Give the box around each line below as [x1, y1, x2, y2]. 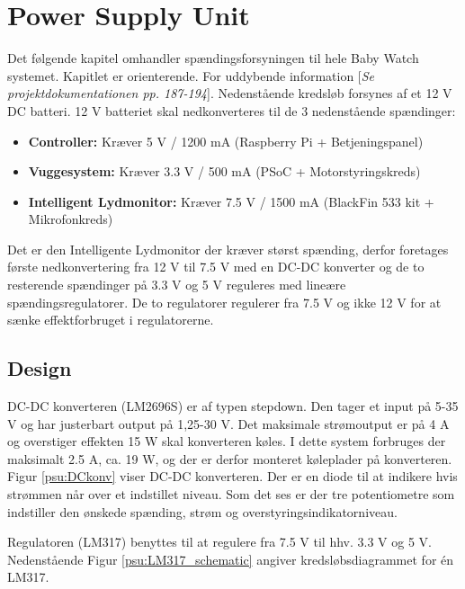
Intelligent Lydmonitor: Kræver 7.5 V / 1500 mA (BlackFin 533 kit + [28, 192, 434, 210]
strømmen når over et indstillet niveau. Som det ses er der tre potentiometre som [7, 485, 455, 504]
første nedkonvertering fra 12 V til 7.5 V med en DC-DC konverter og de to [7, 257, 425, 276]
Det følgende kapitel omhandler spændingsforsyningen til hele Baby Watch [7, 49, 419, 67]
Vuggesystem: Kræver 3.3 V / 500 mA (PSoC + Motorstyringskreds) [28, 162, 421, 181]
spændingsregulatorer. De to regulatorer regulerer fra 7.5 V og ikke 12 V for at [7, 292, 442, 311]
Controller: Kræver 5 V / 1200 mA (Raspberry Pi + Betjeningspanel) [28, 131, 424, 150]
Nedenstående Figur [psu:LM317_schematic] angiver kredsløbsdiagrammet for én [7, 549, 454, 568]
